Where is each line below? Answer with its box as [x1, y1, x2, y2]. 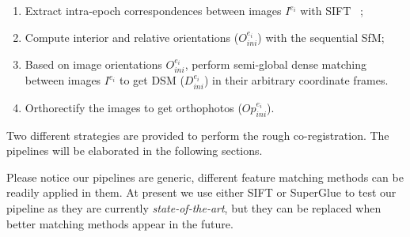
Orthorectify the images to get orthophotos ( [25, 99, 242, 115]
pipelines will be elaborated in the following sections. [6, 142, 263, 159]
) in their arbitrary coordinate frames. [203, 72, 389, 88]
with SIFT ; [300, 2, 363, 18]
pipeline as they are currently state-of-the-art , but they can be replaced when [6, 200, 382, 216]
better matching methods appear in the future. [6, 215, 233, 231]
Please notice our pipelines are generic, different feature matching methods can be [6, 168, 404, 185]
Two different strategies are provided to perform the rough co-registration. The [6, 126, 389, 143]
